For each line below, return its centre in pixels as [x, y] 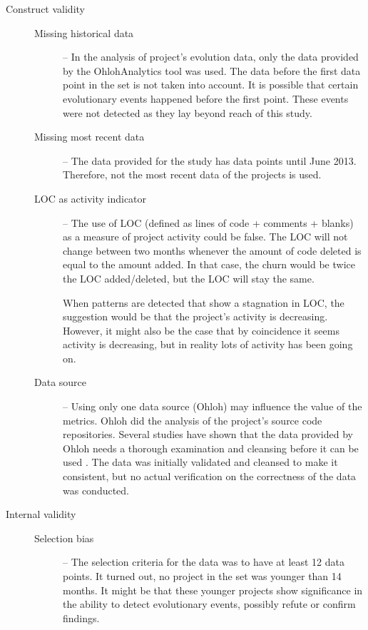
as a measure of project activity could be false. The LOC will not [205, 237]
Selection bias [64, 538]
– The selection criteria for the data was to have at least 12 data [204, 562]
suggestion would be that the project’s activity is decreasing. [195, 316]
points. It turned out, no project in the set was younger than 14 [202, 576]
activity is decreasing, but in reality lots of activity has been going [208, 344]
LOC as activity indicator [91, 198]
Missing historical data [84, 32]
